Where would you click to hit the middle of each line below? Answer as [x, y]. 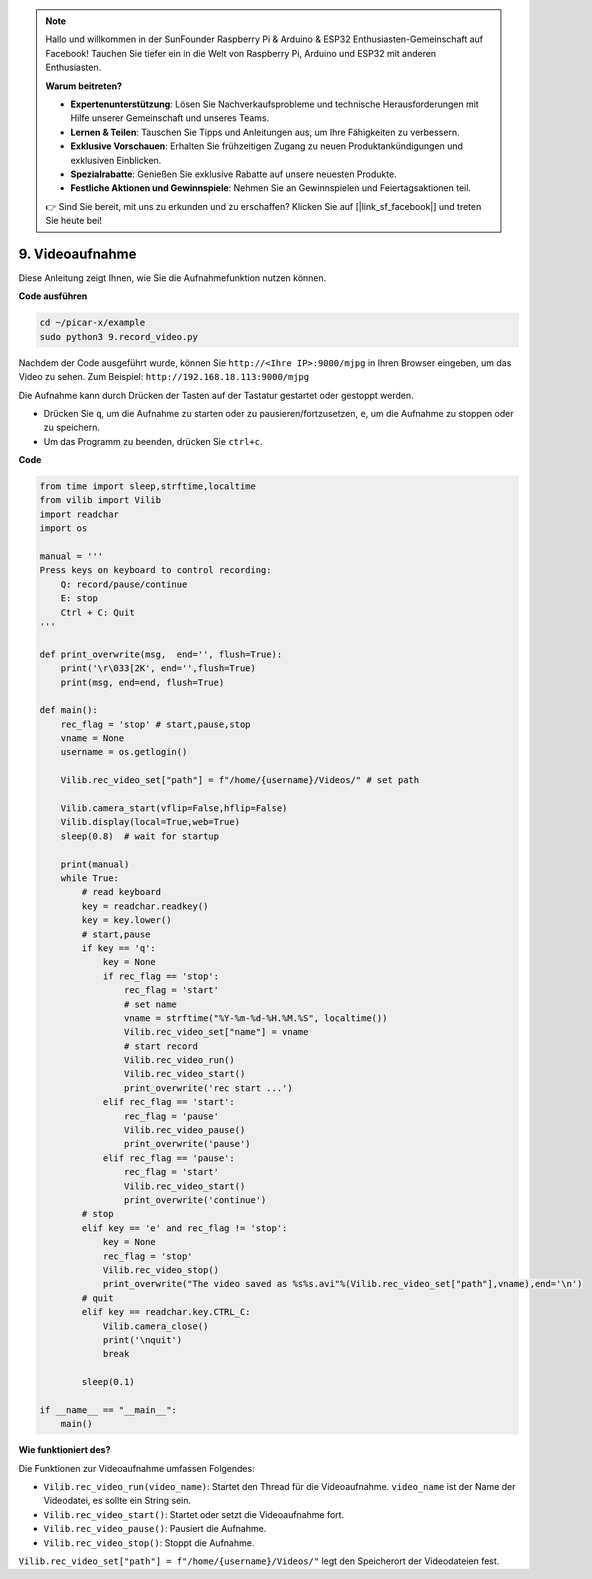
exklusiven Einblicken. [116, 160]
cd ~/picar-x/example [92, 323]
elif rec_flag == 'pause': [168, 1158]
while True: [90, 878]
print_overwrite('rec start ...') [208, 1088]
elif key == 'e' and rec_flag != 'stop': [184, 1228]
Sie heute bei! [73, 221]
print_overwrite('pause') [187, 1144]
